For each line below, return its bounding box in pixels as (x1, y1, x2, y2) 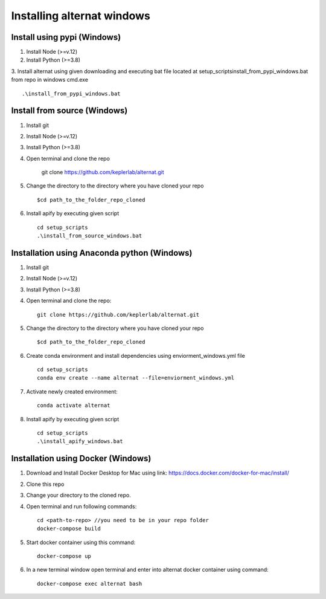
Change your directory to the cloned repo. (26, 491, 131, 499)
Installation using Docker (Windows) (11, 453, 152, 464)
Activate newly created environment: (26, 387, 118, 395)
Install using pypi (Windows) (11, 32, 121, 42)
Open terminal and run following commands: (26, 502, 137, 510)
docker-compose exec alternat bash (37, 580, 142, 587)
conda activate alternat (37, 402, 110, 409)
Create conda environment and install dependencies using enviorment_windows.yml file (26, 352, 246, 359)
